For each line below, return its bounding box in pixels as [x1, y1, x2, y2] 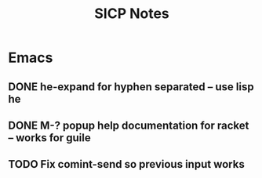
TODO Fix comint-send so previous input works [8, 158, 245, 171]
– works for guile [8, 131, 92, 144]
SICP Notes [93, 5, 170, 23]
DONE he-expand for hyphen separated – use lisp [8, 80, 254, 93]
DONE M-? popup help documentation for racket [8, 118, 249, 132]
